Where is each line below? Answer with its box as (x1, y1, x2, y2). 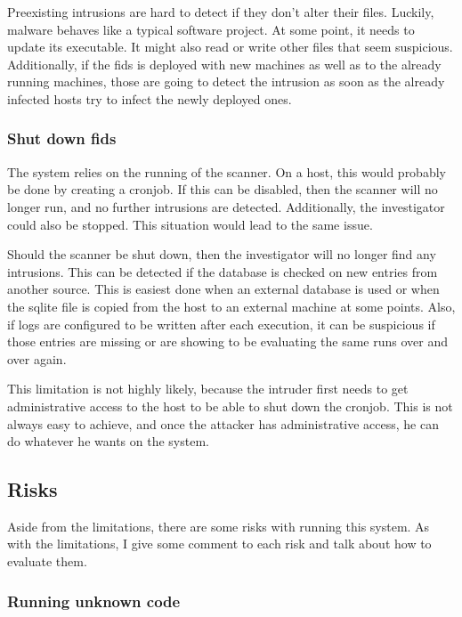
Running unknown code (7, 589, 181, 612)
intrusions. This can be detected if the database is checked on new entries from (7, 262, 438, 280)
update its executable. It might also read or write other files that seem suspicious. (7, 37, 453, 56)
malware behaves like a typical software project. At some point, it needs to (7, 20, 415, 38)
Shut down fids (7, 127, 117, 150)
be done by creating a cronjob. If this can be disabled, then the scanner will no (7, 180, 438, 199)
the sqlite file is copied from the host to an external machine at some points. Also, (7, 296, 456, 315)
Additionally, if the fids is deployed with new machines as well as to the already (7, 54, 442, 73)
